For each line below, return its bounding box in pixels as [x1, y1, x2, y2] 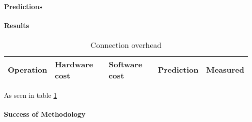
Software [109, 58, 142, 70]
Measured [206, 64, 244, 76]
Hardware [55, 58, 94, 70]
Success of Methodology [4, 109, 86, 119]
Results [4, 20, 29, 30]
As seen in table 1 [4, 90, 57, 100]
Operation [8, 64, 47, 76]
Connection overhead [90, 39, 162, 50]
